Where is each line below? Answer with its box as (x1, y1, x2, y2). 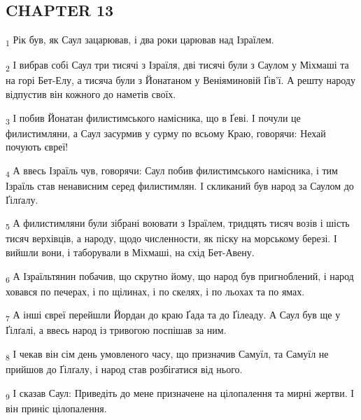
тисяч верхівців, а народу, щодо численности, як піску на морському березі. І (6, 231, 337, 246)
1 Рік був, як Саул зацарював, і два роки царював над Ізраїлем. (6, 32, 274, 48)
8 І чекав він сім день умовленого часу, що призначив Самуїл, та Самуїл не (6, 346, 329, 363)
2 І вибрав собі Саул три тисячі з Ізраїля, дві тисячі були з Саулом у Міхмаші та (6, 57, 349, 74)
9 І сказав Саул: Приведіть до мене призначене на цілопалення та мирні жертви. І (6, 385, 354, 402)
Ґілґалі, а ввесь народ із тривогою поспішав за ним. (6, 323, 227, 337)
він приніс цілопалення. (6, 400, 107, 415)
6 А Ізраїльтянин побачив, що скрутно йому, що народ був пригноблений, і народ (6, 268, 354, 285)
